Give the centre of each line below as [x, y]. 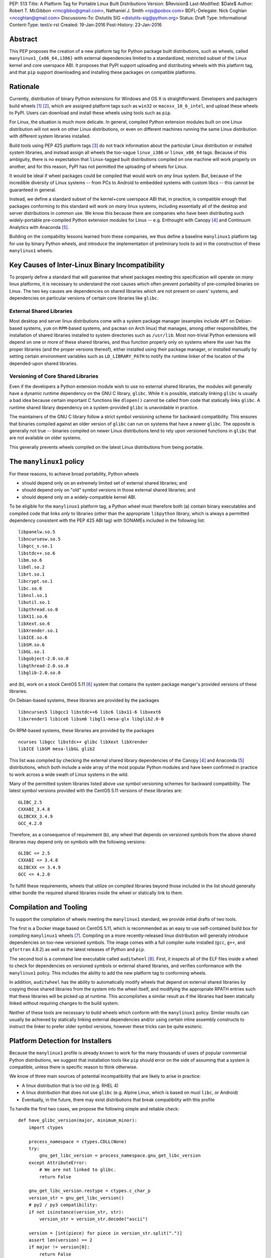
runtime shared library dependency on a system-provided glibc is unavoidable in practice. [104, 407]
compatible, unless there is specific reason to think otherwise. [74, 1067]
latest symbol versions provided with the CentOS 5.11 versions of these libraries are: [96, 791]
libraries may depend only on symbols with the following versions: [78, 842]
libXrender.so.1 [38, 631]
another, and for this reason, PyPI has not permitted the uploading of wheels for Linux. [99, 167]
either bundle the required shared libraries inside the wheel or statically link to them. [96, 893]
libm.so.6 [30, 560]
